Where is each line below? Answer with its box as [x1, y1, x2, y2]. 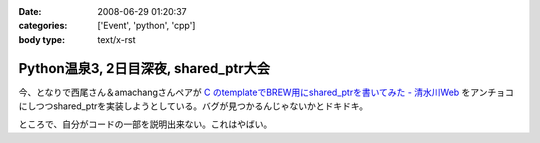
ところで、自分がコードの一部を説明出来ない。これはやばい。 [18, 118, 273, 130]
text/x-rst [97, 33, 136, 45]
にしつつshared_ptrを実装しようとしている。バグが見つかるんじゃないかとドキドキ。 [18, 100, 369, 112]
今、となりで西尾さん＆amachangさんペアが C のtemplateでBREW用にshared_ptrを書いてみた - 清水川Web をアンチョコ [18, 86, 515, 98]
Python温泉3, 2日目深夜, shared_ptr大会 [18, 60, 270, 77]
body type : [18, 33, 65, 45]
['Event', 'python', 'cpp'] [97, 20, 196, 32]
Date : [18, 6, 42, 17]
